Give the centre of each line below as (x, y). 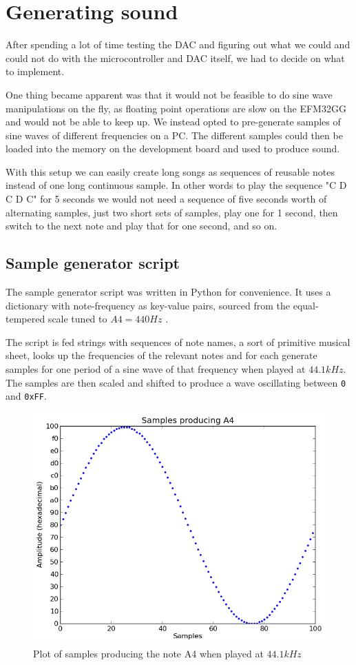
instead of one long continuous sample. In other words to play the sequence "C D (176, 185)
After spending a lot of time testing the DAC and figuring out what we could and (178, 44)
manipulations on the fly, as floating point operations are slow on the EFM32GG (176, 108)
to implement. (35, 71)
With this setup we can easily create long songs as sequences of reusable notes (170, 171)
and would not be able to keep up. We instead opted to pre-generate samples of (173, 122)
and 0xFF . (26, 396)
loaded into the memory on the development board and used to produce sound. (173, 149)
